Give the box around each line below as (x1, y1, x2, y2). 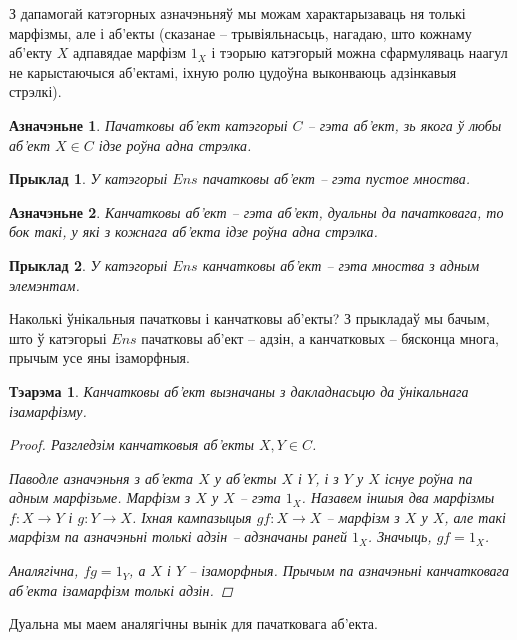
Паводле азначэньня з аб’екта (9, 467, 194, 488)
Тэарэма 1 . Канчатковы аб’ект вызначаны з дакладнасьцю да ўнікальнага (9, 380, 469, 401)
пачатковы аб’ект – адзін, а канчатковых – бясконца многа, (141, 327, 499, 348)
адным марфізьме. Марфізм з (9, 487, 191, 508)
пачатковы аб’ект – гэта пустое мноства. (202, 168, 471, 189)
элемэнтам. (9, 274, 80, 295)
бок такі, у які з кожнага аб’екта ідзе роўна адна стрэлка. (9, 221, 378, 242)
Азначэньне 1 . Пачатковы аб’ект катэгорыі (9, 114, 288, 135)
